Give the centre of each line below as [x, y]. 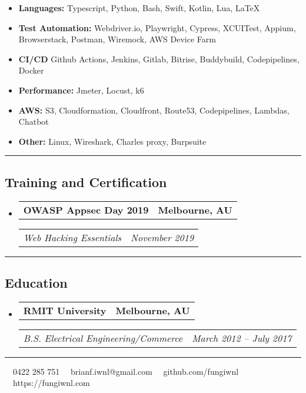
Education [36, 282]
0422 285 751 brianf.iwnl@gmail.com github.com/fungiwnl [126, 371]
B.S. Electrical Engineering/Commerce [103, 338]
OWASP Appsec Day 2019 [86, 209]
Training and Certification [86, 181]
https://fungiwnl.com [51, 383]
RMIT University [65, 310]
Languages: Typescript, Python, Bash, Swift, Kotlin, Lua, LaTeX [139, 8]
